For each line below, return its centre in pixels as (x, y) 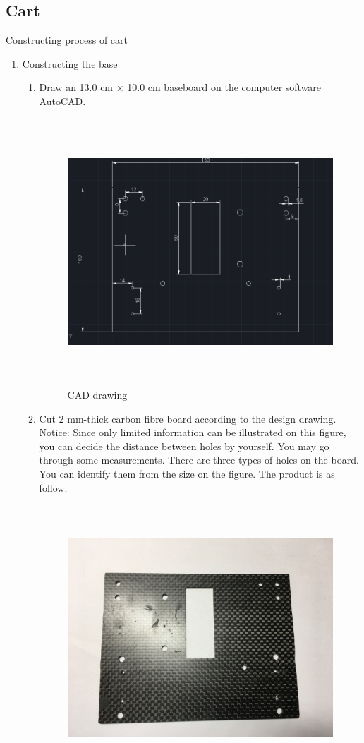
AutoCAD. (62, 101)
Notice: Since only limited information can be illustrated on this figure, (193, 432)
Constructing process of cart (67, 40)
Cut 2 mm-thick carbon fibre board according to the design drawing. (188, 418)
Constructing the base (70, 63)
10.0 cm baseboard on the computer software (224, 87)
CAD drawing (97, 395)
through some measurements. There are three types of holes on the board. (199, 460)
